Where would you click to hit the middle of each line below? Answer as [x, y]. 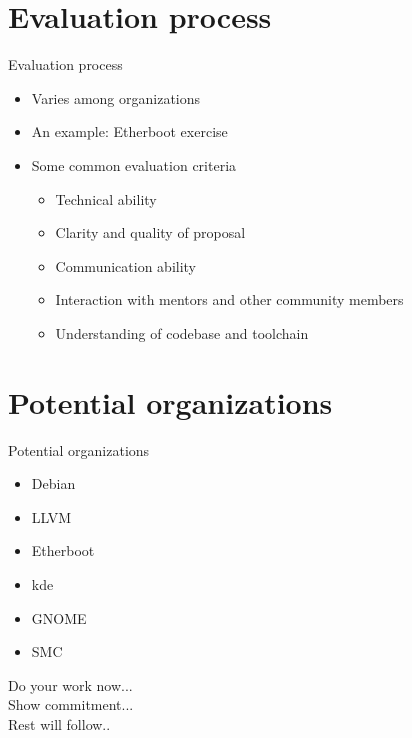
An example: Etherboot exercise [129, 131]
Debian [53, 483]
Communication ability [125, 265]
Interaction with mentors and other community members [229, 299]
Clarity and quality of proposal [150, 232]
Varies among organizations [116, 97]
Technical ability [106, 198]
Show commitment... [71, 704]
